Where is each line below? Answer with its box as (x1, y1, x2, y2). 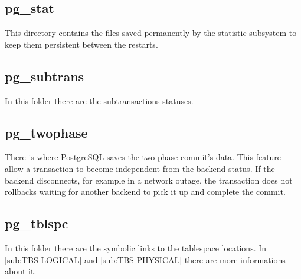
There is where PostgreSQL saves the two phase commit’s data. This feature (5, 151, 282, 163)
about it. (5, 265, 37, 277)
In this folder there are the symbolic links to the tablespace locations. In (5, 241, 267, 254)
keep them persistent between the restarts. (5, 38, 158, 50)
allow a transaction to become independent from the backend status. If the (5, 162, 275, 174)
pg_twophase (5, 123, 88, 141)
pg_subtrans (5, 67, 84, 85)
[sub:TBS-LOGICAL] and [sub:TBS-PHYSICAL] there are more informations (5, 253, 286, 265)
